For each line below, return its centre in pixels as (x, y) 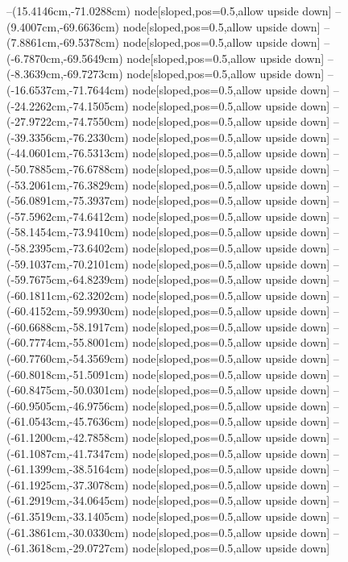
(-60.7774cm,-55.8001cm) (68, 342)
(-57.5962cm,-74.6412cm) (68, 216)
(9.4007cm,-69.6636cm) (63, 26)
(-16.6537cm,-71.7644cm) (68, 89)
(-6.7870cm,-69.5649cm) (65, 58)
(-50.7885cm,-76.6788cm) (68, 168)
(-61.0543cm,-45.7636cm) (68, 421)
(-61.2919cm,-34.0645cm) (68, 500)
